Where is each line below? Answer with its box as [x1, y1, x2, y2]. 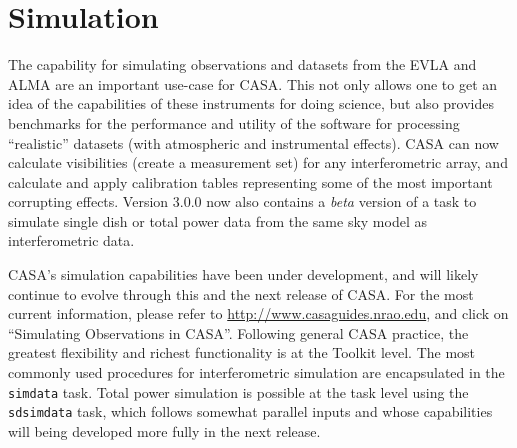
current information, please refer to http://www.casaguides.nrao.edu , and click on [8, 303, 509, 324]
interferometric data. [8, 230, 135, 251]
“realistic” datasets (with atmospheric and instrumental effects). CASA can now [8, 132, 499, 153]
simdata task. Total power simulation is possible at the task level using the [8, 381, 469, 402]
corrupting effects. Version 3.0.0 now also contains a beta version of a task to [8, 191, 477, 212]
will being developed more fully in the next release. [8, 421, 321, 441]
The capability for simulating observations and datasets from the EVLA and [8, 54, 477, 75]
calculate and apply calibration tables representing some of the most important [8, 171, 493, 192]
